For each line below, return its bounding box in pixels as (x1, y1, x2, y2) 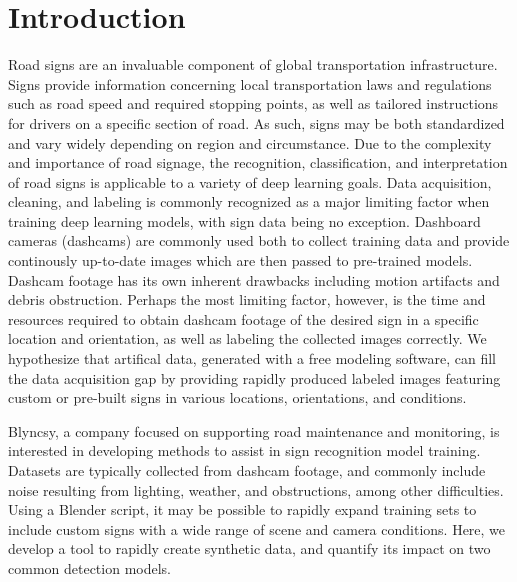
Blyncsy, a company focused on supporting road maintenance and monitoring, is (8, 420, 500, 441)
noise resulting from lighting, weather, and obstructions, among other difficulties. (8, 479, 504, 500)
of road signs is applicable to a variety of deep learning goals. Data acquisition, (8, 171, 492, 192)
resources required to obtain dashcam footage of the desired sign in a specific (8, 308, 479, 329)
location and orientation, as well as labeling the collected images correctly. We (8, 328, 487, 349)
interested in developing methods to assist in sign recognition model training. (8, 440, 481, 461)
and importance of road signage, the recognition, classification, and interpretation (8, 152, 508, 173)
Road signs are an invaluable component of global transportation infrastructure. (8, 54, 498, 75)
